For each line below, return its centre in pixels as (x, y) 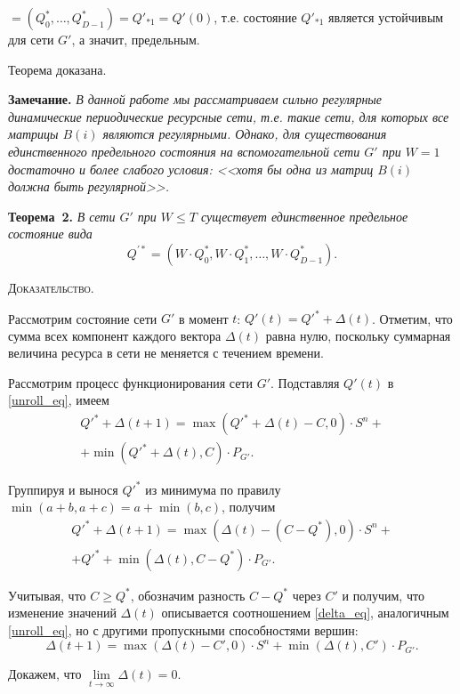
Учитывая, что (47, 595)
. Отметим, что (412, 318)
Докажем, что (45, 674)
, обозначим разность (188, 595)
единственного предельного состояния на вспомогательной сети (184, 151)
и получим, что (383, 595)
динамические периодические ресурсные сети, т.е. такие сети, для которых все (229, 116)
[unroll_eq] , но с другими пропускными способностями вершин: (183, 630)
